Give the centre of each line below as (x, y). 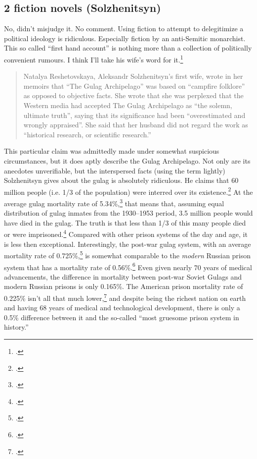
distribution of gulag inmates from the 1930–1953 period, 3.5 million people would (128, 213)
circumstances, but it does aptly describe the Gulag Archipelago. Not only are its (127, 160)
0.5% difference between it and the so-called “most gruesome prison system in (122, 317)
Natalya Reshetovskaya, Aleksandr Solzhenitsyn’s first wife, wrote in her (133, 76)
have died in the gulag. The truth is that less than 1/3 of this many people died (125, 222)
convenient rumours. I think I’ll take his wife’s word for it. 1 (94, 58)
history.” (16, 327)
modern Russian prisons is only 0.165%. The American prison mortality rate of (124, 286)
